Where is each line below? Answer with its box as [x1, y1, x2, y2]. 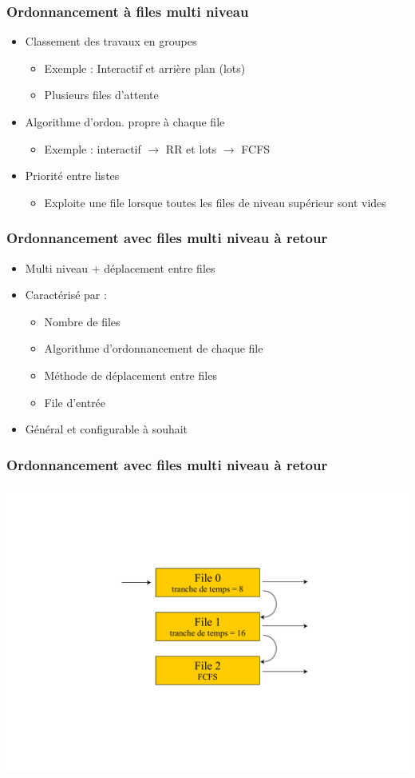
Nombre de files [44, 313, 121, 329]
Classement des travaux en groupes [25, 33, 197, 50]
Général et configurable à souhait [25, 421, 188, 437]
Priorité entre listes [25, 167, 120, 184]
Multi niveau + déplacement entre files [25, 259, 215, 276]
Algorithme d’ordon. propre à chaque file [25, 114, 225, 130]
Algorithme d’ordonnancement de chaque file [44, 340, 263, 357]
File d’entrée [44, 393, 106, 410]
